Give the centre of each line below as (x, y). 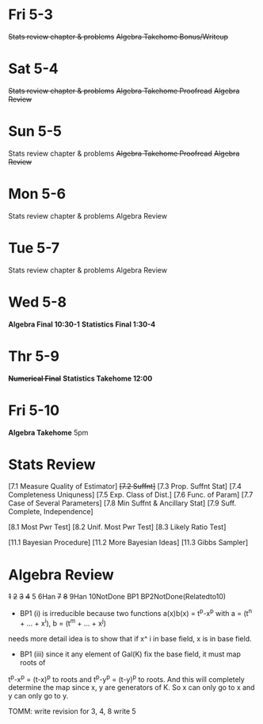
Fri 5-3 (31, 15)
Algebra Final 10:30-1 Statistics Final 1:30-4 (82, 324)
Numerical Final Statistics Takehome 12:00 (80, 378)
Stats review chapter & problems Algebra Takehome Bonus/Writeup (118, 37)
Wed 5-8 (38, 302)
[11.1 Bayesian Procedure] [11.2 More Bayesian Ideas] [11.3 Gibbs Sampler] (128, 543)
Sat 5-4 (33, 69)
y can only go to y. (38, 696)
